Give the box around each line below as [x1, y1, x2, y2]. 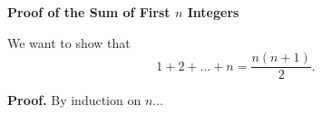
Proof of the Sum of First [7, 3, 171, 21]
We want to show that [7, 33, 131, 52]
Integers [187, 3, 239, 21]
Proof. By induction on [7, 91, 141, 110]
